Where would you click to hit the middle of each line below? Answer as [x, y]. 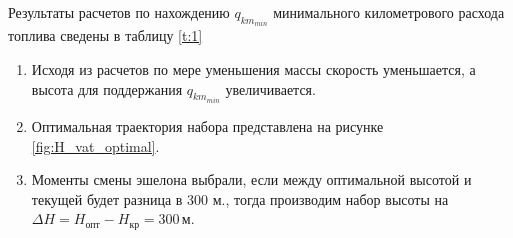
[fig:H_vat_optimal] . [95, 145]
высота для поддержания [107, 88]
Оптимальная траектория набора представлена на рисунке [207, 126]
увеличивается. [270, 88]
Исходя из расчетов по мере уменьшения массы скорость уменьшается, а [253, 69]
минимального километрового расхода [389, 12]
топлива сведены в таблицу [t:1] [105, 35]
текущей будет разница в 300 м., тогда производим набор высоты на [240, 198]
